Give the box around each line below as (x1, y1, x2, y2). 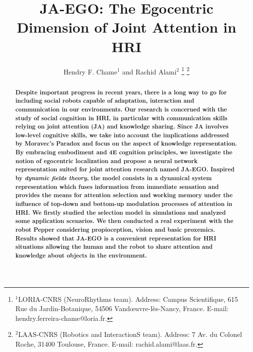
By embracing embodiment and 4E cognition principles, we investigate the (15, 148, 233, 157)
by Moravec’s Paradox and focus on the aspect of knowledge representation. (15, 139, 237, 148)
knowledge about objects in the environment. (15, 251, 147, 260)
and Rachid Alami (122, 66, 177, 76)
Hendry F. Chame (63, 66, 117, 76)
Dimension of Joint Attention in (17, 17, 236, 37)
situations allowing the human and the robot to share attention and (15, 242, 213, 251)
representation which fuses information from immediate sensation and (15, 182, 219, 191)
